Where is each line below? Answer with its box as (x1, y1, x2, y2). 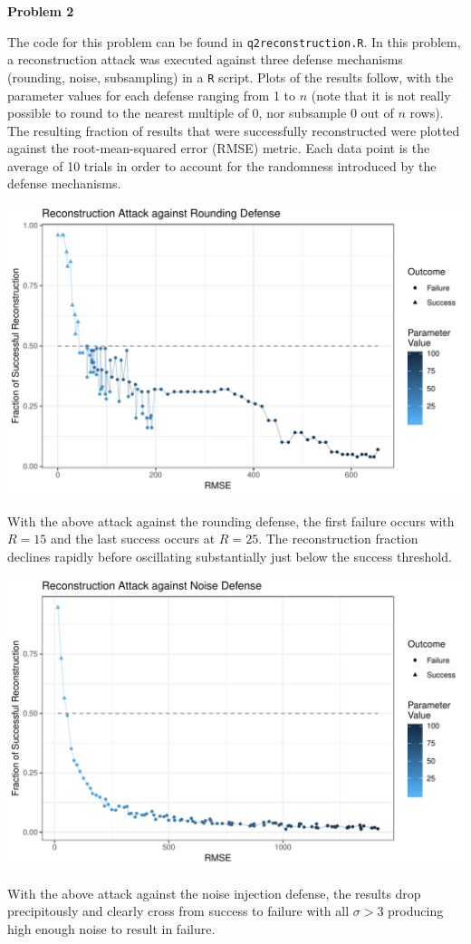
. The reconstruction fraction (258, 529, 418, 548)
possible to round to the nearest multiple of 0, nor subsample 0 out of (7, 103, 394, 122)
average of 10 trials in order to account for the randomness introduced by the (7, 156, 437, 175)
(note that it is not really (311, 85, 451, 104)
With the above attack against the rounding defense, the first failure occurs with (7, 511, 455, 530)
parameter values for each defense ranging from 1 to (7, 85, 296, 104)
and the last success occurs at (50, 529, 216, 548)
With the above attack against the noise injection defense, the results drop (7, 883, 421, 902)
